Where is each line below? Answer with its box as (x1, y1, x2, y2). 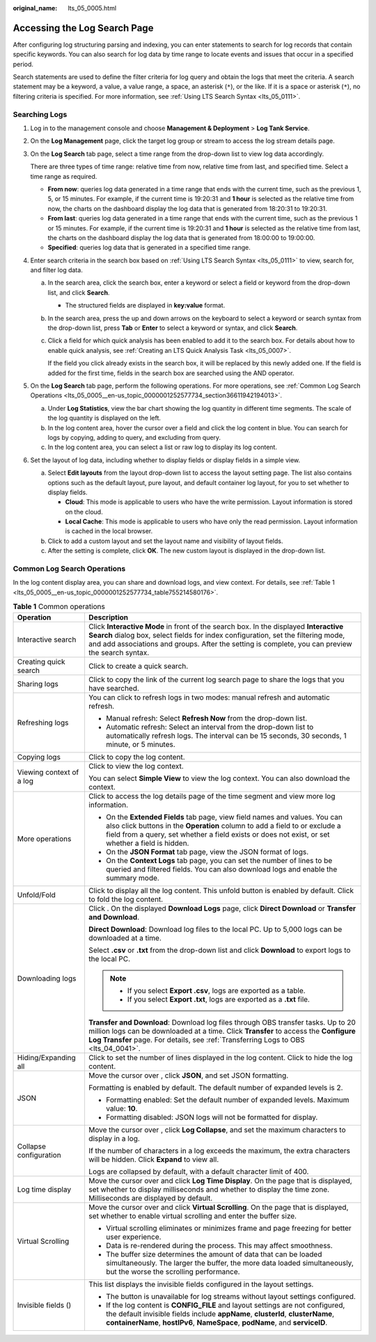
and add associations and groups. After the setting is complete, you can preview (88, 639, 352, 649)
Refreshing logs (17, 718, 69, 727)
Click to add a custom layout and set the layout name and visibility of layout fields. (47, 537, 283, 545)
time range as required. (30, 172, 97, 180)
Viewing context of (17, 767, 79, 777)
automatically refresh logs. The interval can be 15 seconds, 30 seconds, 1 (105, 731, 347, 741)
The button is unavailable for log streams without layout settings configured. (105, 1291, 357, 1301)
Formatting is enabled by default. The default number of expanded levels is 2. (88, 1082, 343, 1092)
